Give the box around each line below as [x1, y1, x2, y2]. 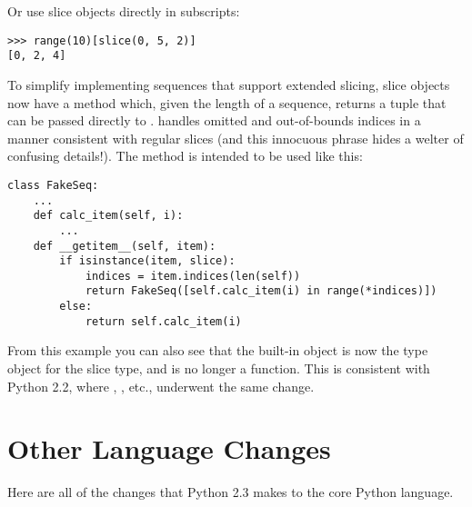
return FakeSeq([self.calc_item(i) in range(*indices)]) [85, 284, 437, 298]
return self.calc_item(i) [85, 314, 242, 328]
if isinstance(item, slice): [59, 254, 236, 268]
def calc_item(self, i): [33, 209, 184, 223]
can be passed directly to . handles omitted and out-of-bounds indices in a [7, 111, 421, 130]
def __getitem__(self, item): [33, 239, 216, 253]
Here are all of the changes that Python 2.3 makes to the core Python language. [7, 482, 454, 502]
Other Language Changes [7, 430, 331, 467]
